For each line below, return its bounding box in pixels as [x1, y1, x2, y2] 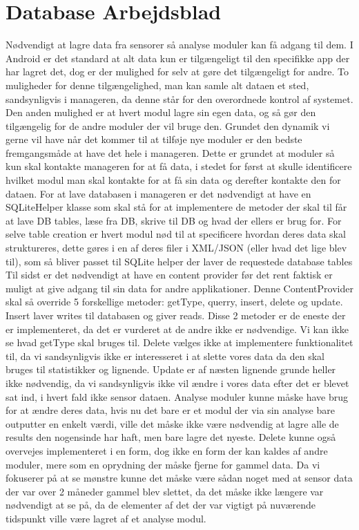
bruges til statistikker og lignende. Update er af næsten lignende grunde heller [6, 362, 336, 377]
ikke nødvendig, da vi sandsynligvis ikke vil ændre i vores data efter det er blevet [6, 375, 349, 390]
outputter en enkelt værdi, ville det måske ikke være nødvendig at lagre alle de [6, 416, 339, 430]
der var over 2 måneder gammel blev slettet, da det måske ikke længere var [6, 484, 324, 498]
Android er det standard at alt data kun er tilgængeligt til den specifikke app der [6, 50, 350, 65]
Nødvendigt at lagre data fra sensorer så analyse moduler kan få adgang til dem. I [6, 37, 353, 52]
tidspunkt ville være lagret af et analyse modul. [6, 511, 206, 525]
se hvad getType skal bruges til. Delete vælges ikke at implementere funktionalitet [6, 335, 353, 350]
